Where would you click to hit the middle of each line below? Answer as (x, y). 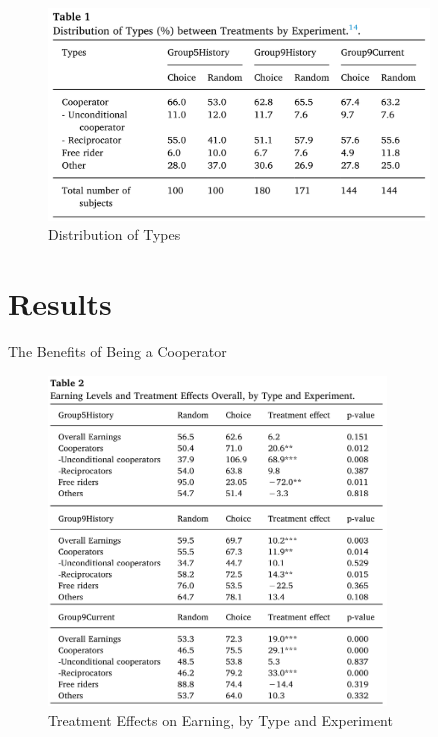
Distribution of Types (114, 234)
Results (60, 303)
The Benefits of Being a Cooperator (117, 351)
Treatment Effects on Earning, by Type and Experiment (220, 719)
